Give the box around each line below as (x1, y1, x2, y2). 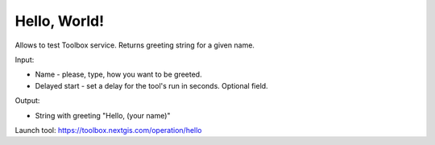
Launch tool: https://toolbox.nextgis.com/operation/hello (14, 125, 202, 135)
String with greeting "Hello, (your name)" (35, 110, 171, 120)
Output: (14, 96, 40, 106)
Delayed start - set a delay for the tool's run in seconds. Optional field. (35, 81, 269, 90)
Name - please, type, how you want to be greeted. (35, 69, 202, 80)
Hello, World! (14, 12, 105, 30)
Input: (14, 55, 35, 64)
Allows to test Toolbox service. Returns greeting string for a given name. (14, 40, 255, 50)
